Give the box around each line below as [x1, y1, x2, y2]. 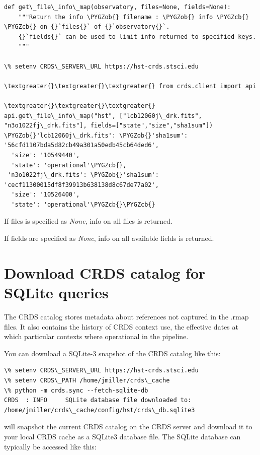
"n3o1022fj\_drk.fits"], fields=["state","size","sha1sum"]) [4, 122, 213, 129]
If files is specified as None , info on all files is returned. [4, 216, 172, 226]
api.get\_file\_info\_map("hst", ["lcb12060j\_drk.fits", [4, 112, 202, 119]
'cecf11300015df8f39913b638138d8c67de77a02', [4, 181, 159, 188]
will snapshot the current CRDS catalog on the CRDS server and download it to [4, 421, 252, 432]
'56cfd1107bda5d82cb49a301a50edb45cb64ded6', [4, 142, 159, 149]
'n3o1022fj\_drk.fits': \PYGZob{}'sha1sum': [8, 171, 159, 179]
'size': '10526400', [11, 191, 80, 199]
